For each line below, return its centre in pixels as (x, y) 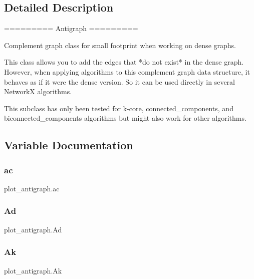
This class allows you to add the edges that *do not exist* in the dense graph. (124, 62)
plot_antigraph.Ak (33, 270)
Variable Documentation (69, 145)
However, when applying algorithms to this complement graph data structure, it (127, 71)
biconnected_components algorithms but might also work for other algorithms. (125, 118)
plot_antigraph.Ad (33, 229)
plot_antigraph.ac (32, 188)
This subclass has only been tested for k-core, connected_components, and (119, 108)
